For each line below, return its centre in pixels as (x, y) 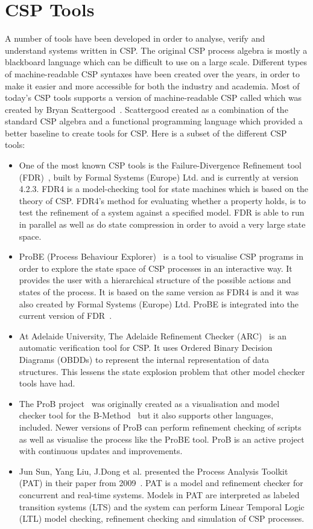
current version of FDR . (65, 316)
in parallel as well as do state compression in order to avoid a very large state (162, 224)
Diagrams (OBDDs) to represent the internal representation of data (144, 359)
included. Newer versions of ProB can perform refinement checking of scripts (160, 427)
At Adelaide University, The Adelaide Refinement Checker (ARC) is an (153, 335)
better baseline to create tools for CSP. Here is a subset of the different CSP (146, 133)
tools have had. (47, 383)
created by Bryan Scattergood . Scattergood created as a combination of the (147, 109)
